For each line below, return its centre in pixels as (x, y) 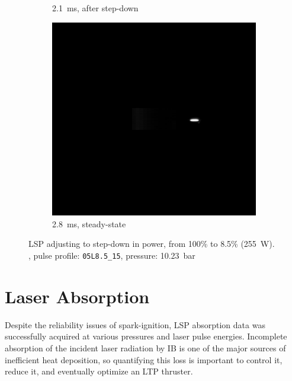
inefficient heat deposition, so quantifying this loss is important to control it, (144, 359)
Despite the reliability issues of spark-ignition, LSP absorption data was (135, 324)
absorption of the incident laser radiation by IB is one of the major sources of (145, 347)
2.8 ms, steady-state (89, 223)
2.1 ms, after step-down (95, 8)
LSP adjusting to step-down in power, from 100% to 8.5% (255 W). (152, 244)
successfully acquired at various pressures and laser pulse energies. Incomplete (146, 336)
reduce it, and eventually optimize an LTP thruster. (99, 371)
